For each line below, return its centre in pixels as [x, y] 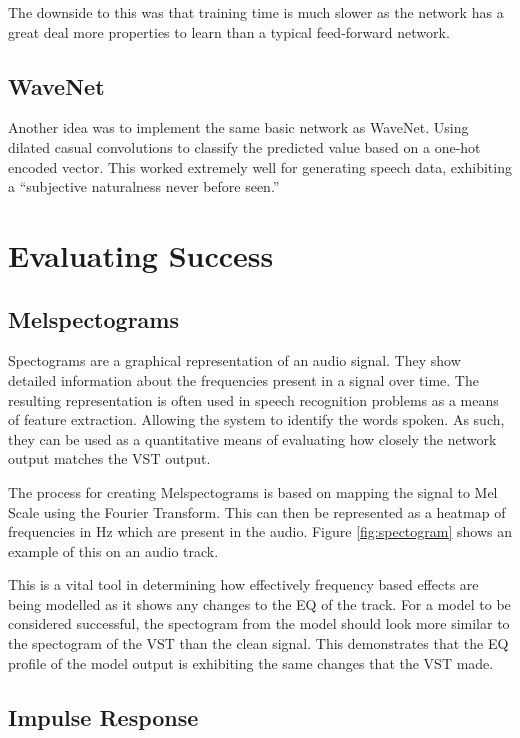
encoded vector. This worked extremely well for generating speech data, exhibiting [260, 166]
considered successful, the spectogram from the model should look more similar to [259, 623]
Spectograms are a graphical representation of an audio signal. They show [234, 360]
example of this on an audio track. [113, 550]
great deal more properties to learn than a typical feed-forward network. [229, 31]
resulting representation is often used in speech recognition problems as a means [253, 399]
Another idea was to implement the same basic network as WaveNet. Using [238, 127]
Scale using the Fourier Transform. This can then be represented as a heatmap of [257, 511]
